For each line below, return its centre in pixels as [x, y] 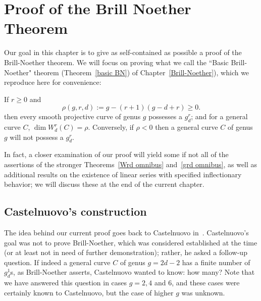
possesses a [166, 116]
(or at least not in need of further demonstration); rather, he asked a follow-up [126, 252]
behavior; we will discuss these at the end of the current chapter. [104, 184]
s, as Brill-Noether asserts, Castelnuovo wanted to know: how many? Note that [133, 272]
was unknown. [203, 292]
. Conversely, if [111, 127]
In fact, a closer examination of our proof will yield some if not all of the [116, 154]
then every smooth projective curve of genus [72, 116]
